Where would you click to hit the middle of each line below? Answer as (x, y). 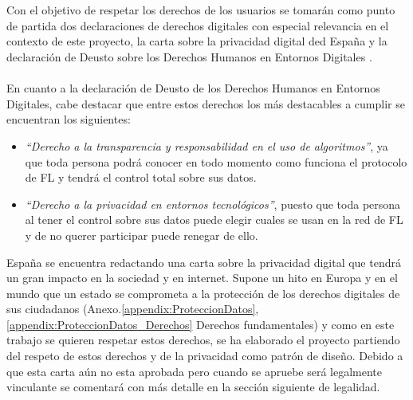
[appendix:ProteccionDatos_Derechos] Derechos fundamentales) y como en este (201, 324)
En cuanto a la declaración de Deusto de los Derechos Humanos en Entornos (193, 88)
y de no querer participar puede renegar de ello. (142, 235)
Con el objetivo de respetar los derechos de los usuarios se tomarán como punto (201, 10)
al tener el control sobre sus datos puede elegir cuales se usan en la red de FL (214, 220)
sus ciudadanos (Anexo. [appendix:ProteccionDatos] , (133, 309)
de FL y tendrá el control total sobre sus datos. (141, 177)
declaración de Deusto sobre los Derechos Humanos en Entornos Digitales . (189, 56)
